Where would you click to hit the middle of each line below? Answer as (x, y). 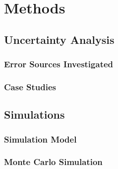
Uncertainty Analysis (59, 39)
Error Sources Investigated (59, 64)
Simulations (34, 114)
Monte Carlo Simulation (53, 162)
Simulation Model (40, 139)
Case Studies (30, 86)
